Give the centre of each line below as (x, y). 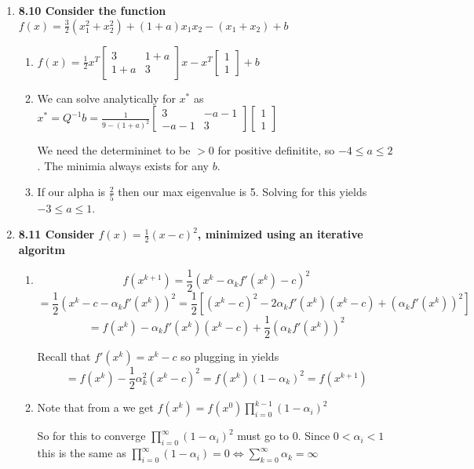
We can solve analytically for (106, 98)
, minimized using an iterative (280, 234)
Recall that (64, 356)
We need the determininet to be (114, 150)
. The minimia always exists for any (123, 165)
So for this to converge (91, 436)
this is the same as (82, 453)
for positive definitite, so (276, 150)
